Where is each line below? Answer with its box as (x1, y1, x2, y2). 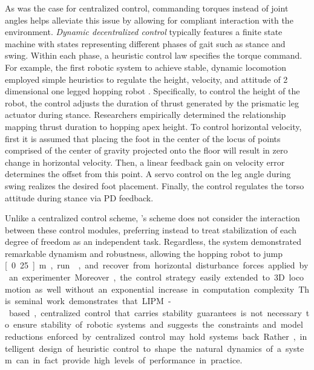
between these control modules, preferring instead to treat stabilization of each (5, 223, 296, 236)
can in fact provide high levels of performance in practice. (16, 354, 243, 366)
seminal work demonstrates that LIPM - (15, 294, 171, 307)
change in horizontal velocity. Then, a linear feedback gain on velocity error (5, 155, 285, 168)
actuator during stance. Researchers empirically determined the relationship (5, 108, 286, 121)
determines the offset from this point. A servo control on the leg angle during (5, 167, 291, 180)
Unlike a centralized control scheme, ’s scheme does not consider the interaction (5, 212, 300, 224)
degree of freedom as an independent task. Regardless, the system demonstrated (5, 235, 302, 248)
